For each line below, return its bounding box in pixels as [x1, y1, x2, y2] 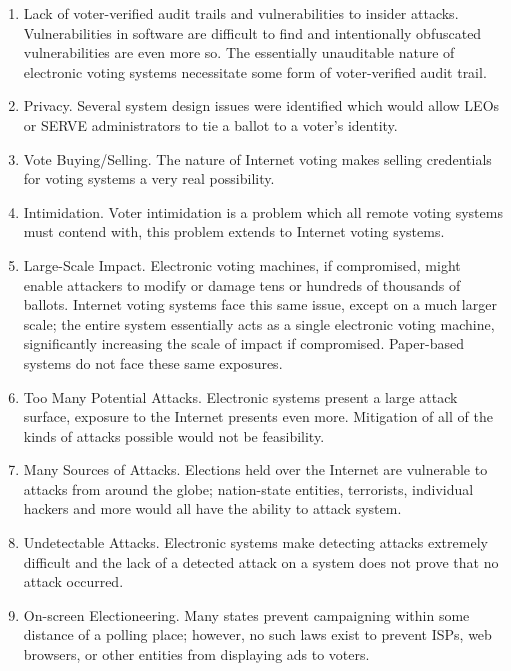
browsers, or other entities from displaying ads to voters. [23, 644, 370, 665]
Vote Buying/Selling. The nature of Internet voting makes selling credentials [23, 148, 492, 169]
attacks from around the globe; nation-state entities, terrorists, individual [23, 478, 474, 499]
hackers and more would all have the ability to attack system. [23, 498, 402, 519]
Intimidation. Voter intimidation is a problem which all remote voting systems [23, 201, 503, 222]
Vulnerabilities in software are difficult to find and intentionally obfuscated [23, 22, 482, 43]
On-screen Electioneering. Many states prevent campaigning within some [23, 604, 470, 625]
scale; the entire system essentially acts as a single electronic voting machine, [23, 313, 495, 334]
